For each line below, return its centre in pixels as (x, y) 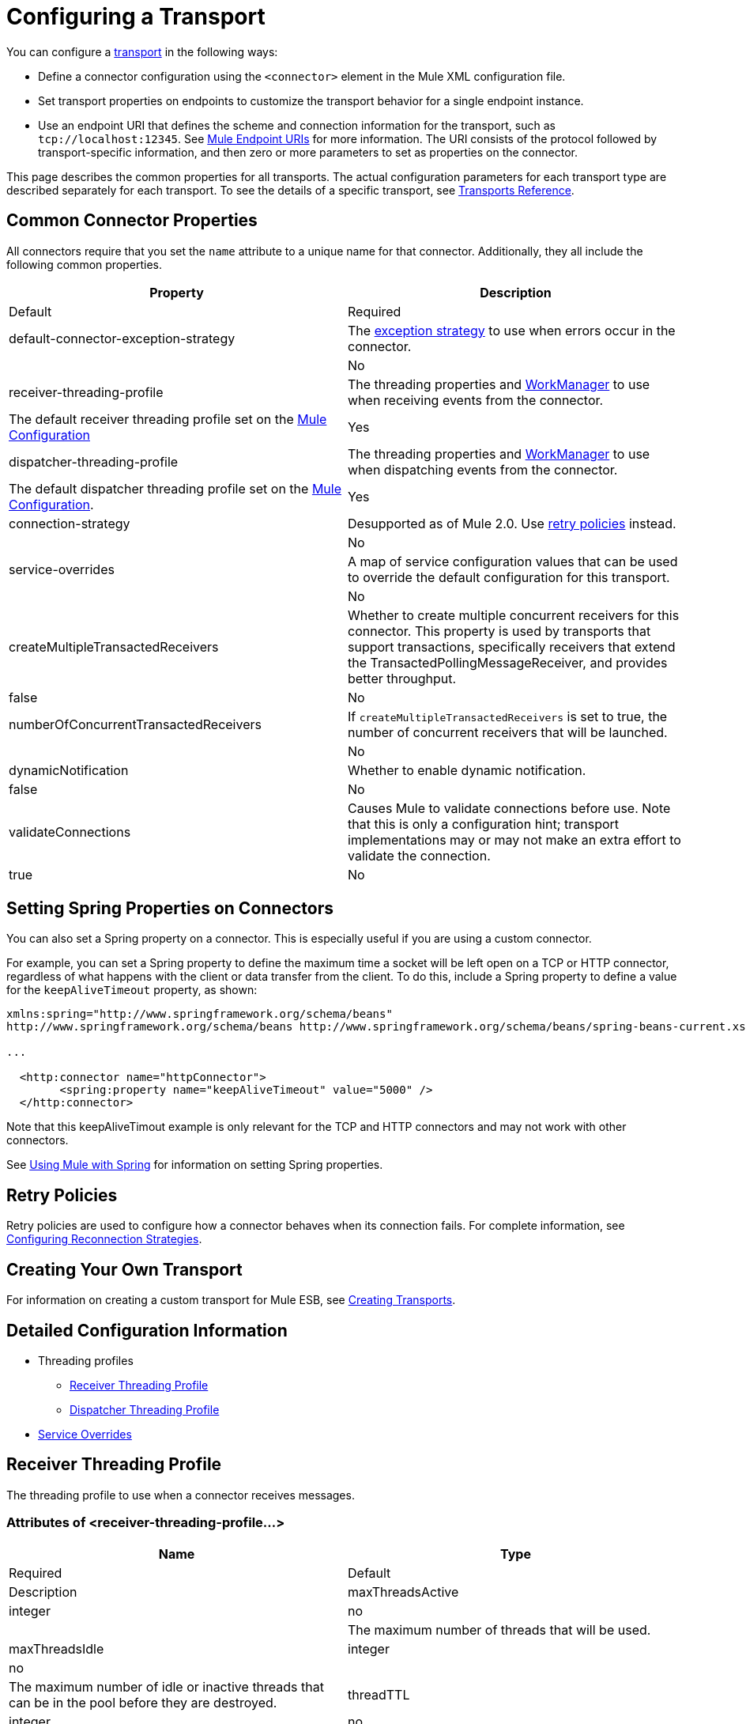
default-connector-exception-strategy (122, 338)
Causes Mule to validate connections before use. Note (509, 808)
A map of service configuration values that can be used (513, 561)
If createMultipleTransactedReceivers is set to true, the (508, 716)
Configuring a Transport (136, 17)
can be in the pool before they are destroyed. (143, 1702)
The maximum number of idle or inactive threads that (166, 1686)
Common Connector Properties (132, 221)
